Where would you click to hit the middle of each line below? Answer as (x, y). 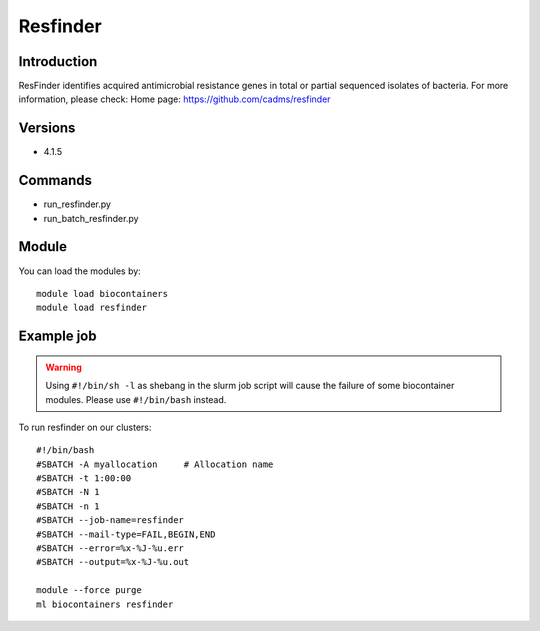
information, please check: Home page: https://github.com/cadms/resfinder (174, 99)
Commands (55, 180)
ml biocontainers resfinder (105, 604)
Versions (47, 128)
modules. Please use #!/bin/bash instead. (136, 399)
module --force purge (89, 590)
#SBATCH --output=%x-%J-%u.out (113, 562)
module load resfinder (92, 308)
